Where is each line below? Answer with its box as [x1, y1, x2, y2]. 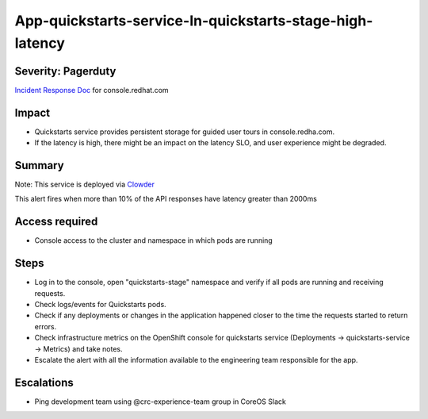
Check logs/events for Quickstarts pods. [34, 300, 166, 309]
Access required [14, 215, 98, 229]
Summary [14, 159, 64, 172]
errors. [34, 321, 57, 331]
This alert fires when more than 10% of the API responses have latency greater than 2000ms [14, 194, 317, 204]
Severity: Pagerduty [14, 64, 117, 78]
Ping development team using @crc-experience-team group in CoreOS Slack [34, 397, 287, 406]
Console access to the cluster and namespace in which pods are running [34, 236, 273, 245]
